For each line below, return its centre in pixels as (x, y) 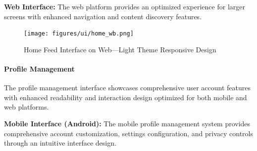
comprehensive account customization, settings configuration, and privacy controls (128, 133)
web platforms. (26, 107)
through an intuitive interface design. (60, 143)
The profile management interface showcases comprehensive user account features (127, 88)
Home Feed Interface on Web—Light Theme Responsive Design (120, 49)
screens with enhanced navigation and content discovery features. (103, 16)
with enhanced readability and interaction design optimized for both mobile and (126, 97)
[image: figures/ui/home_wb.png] (79, 34)
